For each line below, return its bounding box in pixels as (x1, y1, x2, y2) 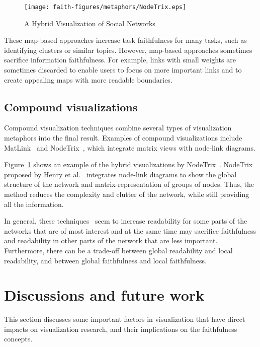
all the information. (4, 198, 64, 209)
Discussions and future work (4, 285, 205, 305)
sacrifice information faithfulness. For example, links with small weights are (4, 54, 236, 65)
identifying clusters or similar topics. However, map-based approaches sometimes (4, 44, 252, 55)
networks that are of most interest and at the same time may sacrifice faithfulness (4, 225, 256, 236)
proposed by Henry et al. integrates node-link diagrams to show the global (4, 169, 237, 179)
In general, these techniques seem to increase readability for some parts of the (4, 216, 247, 226)
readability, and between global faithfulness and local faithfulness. (4, 255, 207, 265)
